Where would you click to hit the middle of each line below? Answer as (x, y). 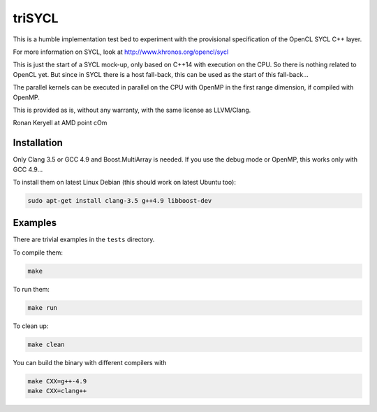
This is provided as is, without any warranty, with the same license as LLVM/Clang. (132, 110)
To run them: (31, 289)
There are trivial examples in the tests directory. (84, 240)
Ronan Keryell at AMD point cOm (60, 123)
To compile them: (38, 253)
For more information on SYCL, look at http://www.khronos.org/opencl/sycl (121, 52)
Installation (38, 143)
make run (43, 307)
